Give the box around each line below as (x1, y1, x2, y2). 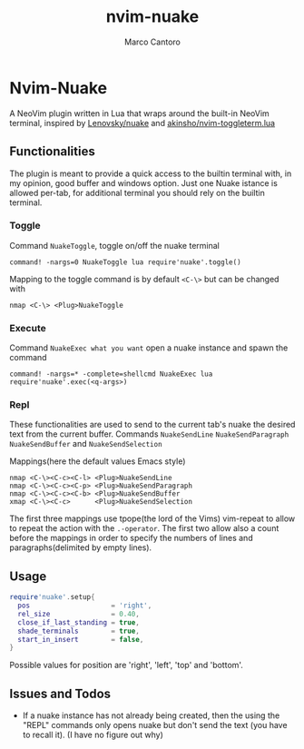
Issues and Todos (9, 685, 112, 701)
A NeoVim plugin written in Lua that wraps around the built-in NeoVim (9, 107, 270, 119)
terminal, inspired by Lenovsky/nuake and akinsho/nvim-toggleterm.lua (9, 117, 275, 128)
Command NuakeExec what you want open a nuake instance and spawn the (9, 342, 289, 353)
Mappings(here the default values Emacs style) (9, 456, 186, 467)
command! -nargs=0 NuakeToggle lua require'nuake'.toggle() (9, 257, 242, 267)
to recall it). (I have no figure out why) (22, 729, 163, 741)
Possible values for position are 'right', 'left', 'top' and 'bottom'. (9, 660, 243, 671)
